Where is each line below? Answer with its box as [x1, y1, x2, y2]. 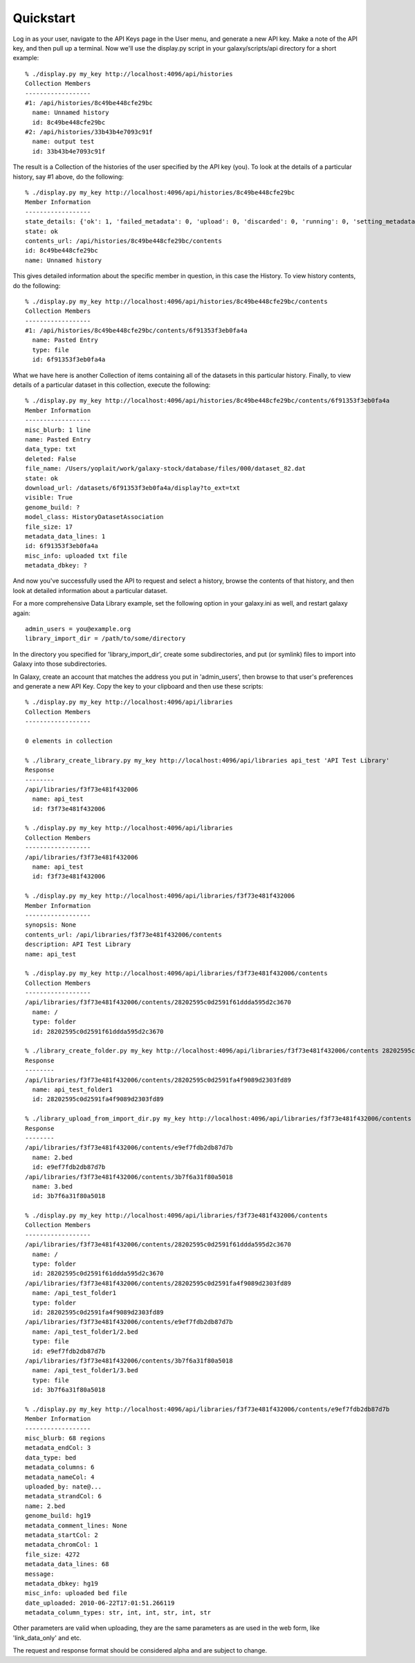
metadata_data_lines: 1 [25, 532, 106, 540]
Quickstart [12, 10, 76, 26]
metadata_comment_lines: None [25, 1521, 128, 1529]
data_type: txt [25, 445, 77, 453]
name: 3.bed [32, 1182, 73, 1190]
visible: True [25, 493, 73, 502]
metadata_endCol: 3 [25, 1444, 91, 1452]
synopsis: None [25, 921, 77, 929]
